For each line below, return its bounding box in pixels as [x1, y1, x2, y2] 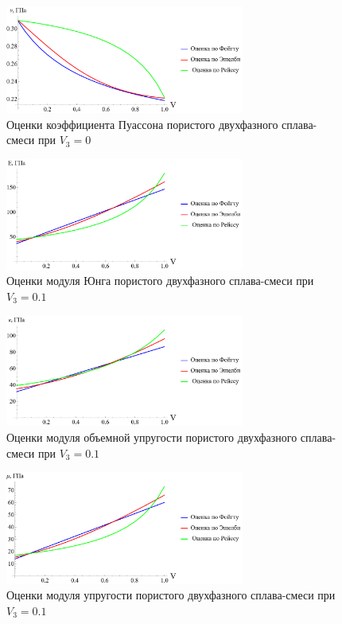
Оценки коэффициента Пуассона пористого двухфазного [6, 115, 278, 132]
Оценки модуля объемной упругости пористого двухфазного [6, 429, 297, 445]
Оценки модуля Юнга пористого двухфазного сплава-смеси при [6, 272, 314, 289]
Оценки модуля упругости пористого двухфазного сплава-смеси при [6, 587, 336, 603]
